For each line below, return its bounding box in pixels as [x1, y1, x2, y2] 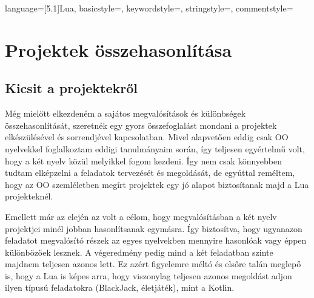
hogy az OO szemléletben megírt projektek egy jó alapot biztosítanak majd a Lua [5, 178, 309, 190]
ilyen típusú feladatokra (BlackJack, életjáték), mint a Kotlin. [5, 281, 235, 294]
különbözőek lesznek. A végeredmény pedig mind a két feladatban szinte [5, 245, 273, 258]
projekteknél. [5, 190, 53, 202]
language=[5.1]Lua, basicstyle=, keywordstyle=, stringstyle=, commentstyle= [5, 2, 293, 14]
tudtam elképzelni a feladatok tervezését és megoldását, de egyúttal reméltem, [5, 166, 295, 179]
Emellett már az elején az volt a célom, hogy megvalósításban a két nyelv [5, 210, 277, 222]
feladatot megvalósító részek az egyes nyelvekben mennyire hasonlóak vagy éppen [5, 234, 307, 247]
